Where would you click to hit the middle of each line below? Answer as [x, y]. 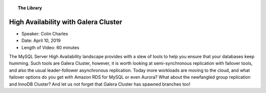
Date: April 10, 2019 [41, 41]
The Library [30, 8]
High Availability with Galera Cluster [66, 22]
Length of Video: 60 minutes [50, 47]
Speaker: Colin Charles [45, 33]
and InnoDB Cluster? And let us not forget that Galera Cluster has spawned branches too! [100, 84]
